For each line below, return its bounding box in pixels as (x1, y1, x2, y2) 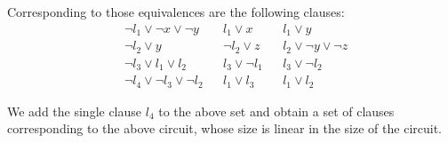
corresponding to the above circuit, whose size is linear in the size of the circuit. (7, 119, 442, 138)
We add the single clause (7, 101, 142, 120)
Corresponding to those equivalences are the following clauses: (7, 3, 345, 20)
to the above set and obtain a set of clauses (158, 101, 395, 120)
